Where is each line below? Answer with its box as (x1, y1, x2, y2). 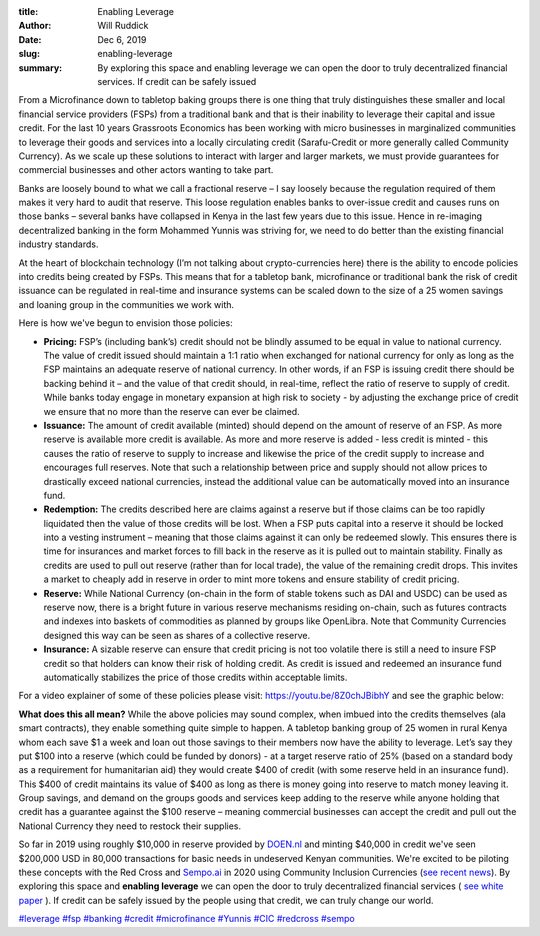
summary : (18, 61, 63, 74)
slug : (18, 48, 40, 60)
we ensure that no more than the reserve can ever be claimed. (43, 405, 300, 417)
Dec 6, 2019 (97, 33, 147, 45)
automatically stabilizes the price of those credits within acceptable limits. (43, 671, 348, 683)
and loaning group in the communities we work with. (18, 298, 235, 310)
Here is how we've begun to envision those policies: (18, 317, 234, 329)
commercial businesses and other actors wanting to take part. (18, 164, 274, 176)
